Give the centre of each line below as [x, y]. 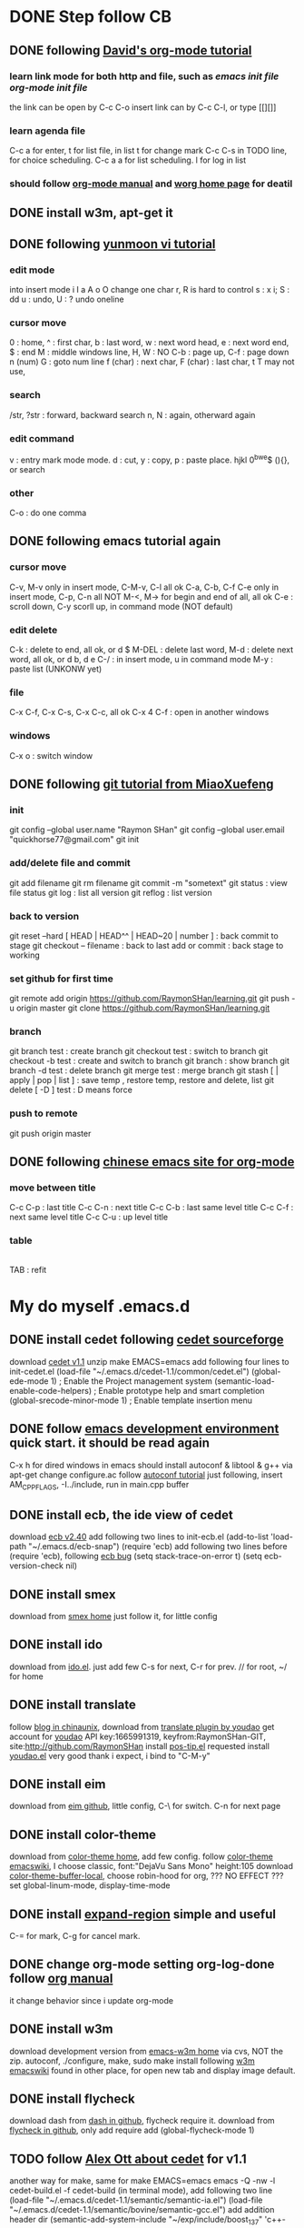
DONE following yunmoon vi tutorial [113, 244]
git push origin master [50, 1133]
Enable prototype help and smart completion [181, 1390]
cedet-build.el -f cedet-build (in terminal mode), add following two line [141, 2191]
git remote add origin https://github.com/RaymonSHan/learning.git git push [150, 999]
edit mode [32, 270]
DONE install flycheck [72, 2099]
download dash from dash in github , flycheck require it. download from [142, 2121]
